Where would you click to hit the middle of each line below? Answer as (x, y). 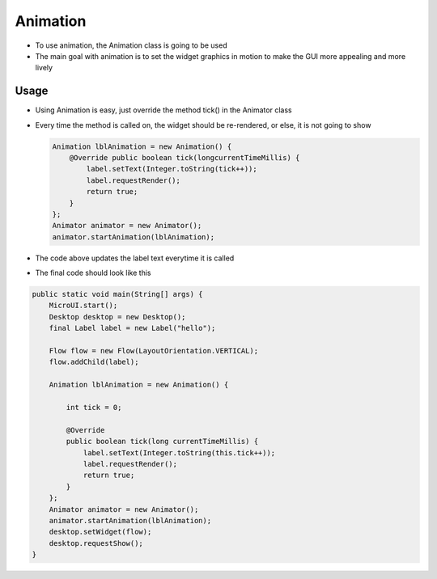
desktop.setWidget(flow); (100, 532)
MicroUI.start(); (83, 306)
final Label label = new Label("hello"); (132, 328)
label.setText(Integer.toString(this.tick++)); (179, 452)
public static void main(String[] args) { (117, 294)
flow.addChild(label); (94, 362)
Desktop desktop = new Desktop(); (117, 317)
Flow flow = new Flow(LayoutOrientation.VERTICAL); (154, 351)
